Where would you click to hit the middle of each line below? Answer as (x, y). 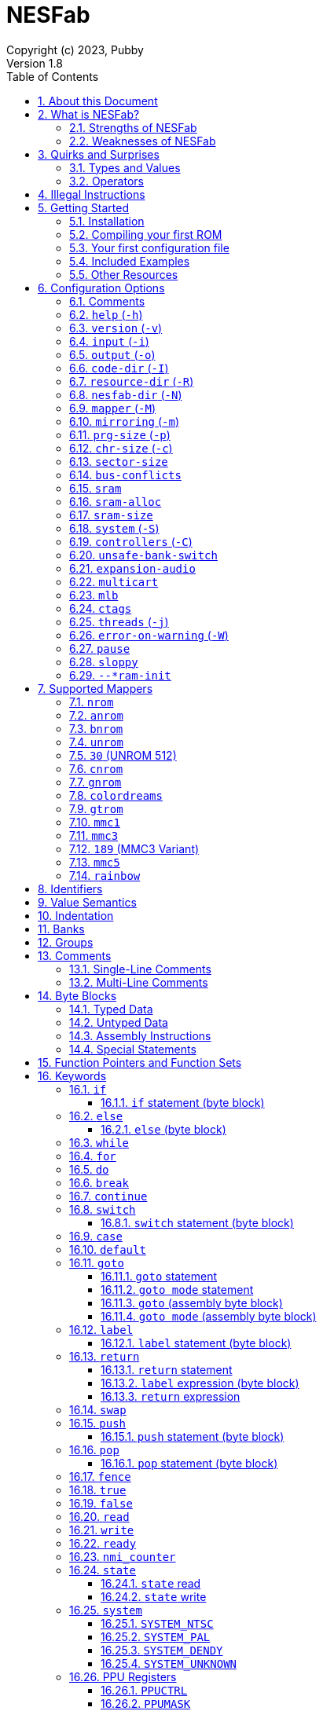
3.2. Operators (106, 181)
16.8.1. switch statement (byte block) (197, 1222)
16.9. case (96, 1236)
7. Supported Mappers (95, 688)
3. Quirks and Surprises (99, 154)
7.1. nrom (92, 702)
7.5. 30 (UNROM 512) (123, 755)
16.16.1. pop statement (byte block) (189, 1463)
